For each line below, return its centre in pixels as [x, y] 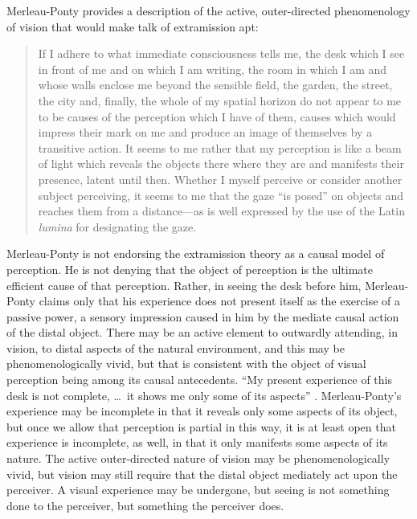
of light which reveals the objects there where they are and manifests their [221, 163]
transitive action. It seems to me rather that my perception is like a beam [220, 147]
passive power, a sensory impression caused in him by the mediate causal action [203, 316]
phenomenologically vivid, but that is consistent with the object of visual [186, 364]
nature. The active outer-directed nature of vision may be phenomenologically [198, 458]
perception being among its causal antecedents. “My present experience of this [199, 380]
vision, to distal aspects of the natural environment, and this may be [176, 347]
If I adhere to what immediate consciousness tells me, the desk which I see [221, 53]
